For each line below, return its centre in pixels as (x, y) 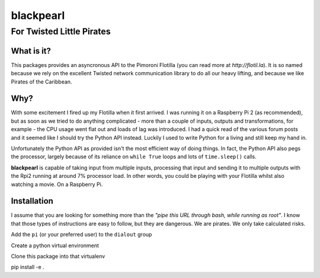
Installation (32, 201)
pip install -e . (28, 267)
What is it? (31, 51)
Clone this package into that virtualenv (58, 256)
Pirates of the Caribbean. (41, 82)
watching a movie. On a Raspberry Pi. (57, 184)
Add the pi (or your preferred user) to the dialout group (81, 235)
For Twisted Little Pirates (61, 31)
